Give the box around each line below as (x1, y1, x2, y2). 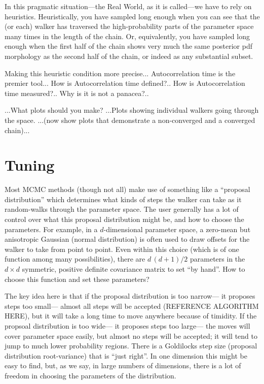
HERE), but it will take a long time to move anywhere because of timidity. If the (5, 310, 257, 321)
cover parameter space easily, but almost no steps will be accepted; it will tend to (5, 330, 257, 341)
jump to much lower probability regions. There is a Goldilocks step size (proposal (5, 340, 257, 351)
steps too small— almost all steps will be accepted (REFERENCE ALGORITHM (5, 300, 259, 311)
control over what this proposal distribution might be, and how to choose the (5, 214, 244, 225)
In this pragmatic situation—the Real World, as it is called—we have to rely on (5, 1, 252, 11)
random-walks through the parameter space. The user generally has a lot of (5, 204, 239, 214)
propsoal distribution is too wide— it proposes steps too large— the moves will (5, 320, 250, 331)
